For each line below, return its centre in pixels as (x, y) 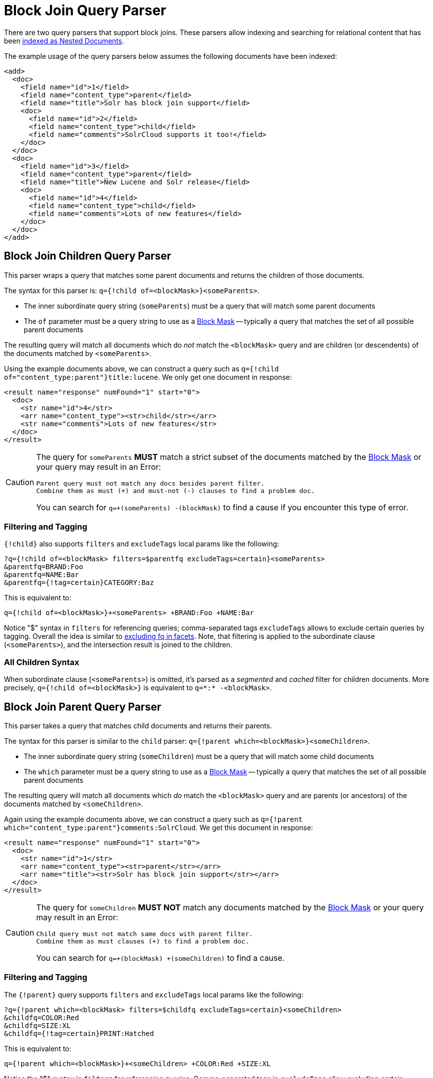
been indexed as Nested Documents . (64, 41)
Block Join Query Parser (85, 10)
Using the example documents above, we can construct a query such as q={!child (141, 368)
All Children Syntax (42, 662)
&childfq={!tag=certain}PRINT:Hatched (79, 1033)
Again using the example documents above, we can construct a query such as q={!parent (153, 819)
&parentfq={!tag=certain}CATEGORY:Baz (79, 583)
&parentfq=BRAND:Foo (44, 567)
